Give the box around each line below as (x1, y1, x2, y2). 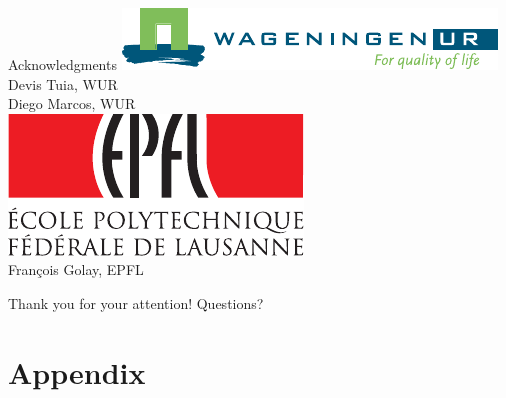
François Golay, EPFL (8, 259, 144, 280)
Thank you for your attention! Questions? (8, 292, 264, 313)
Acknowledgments (8, 54, 117, 74)
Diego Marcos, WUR (8, 93, 136, 114)
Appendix (8, 351, 146, 392)
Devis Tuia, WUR (8, 73, 118, 94)
